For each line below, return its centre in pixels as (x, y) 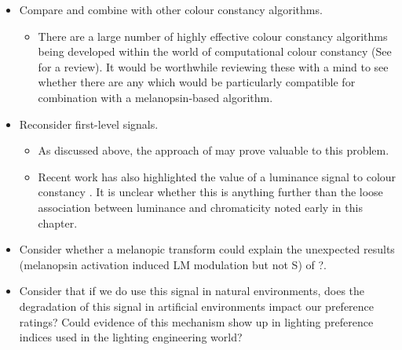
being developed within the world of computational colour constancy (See (215, 51)
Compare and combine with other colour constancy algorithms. (171, 9)
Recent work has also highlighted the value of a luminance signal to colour (217, 176)
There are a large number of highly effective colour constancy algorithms (213, 36)
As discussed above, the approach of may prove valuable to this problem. (214, 150)
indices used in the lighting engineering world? (131, 337)
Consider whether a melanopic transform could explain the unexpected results (207, 249)
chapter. (58, 222)
